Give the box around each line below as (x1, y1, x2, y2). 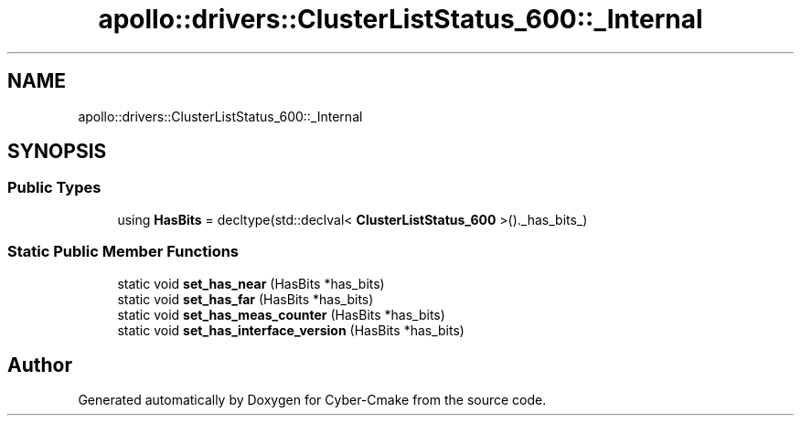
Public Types (7, 178, 101, 197)
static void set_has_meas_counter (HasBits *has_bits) (117, 306, 445, 323)
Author (7, 353, 72, 376)
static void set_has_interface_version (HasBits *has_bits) (117, 322, 465, 338)
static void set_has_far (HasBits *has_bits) (117, 291, 374, 307)
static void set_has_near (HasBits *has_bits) (117, 275, 385, 291)
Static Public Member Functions (7, 242, 240, 261)
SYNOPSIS (7, 140, 107, 164)
